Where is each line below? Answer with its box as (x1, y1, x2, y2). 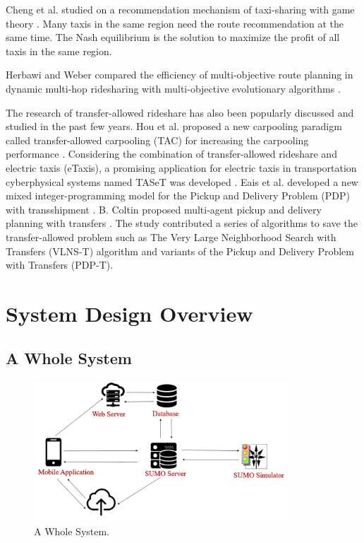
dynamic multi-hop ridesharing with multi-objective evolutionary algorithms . (6, 81, 341, 95)
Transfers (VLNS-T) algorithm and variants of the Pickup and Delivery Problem (6, 243, 355, 258)
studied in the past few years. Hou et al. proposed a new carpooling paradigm (6, 119, 342, 134)
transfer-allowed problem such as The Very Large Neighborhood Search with (6, 229, 336, 244)
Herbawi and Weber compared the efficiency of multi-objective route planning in (6, 67, 353, 82)
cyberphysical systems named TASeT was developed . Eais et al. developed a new (6, 174, 358, 189)
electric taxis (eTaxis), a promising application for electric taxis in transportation (6, 160, 357, 175)
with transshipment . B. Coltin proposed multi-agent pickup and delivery (6, 202, 322, 216)
